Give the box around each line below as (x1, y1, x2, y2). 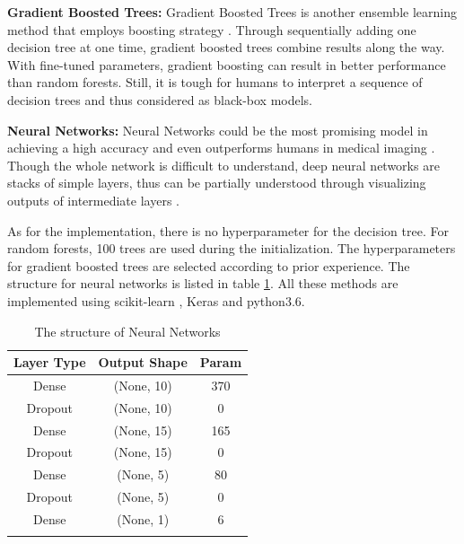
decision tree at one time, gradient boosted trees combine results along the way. (7, 38, 445, 57)
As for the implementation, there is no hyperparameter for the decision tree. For (7, 221, 449, 240)
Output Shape (98, 353, 188, 372)
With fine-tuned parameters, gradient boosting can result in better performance (7, 55, 446, 74)
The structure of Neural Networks (34, 321, 221, 340)
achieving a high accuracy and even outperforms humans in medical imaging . (7, 138, 435, 157)
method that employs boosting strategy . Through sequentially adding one (7, 20, 416, 39)
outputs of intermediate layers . (7, 190, 179, 209)
